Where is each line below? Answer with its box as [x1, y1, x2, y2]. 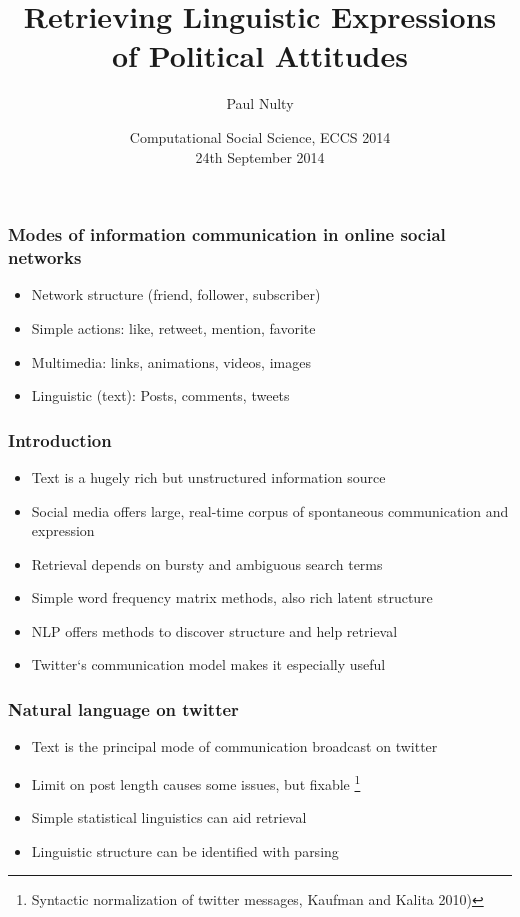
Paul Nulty [226, 93, 294, 114]
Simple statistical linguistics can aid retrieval [31, 807, 307, 828]
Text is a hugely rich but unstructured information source [31, 466, 386, 487]
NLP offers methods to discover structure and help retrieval [31, 620, 398, 641]
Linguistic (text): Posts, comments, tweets [31, 385, 290, 406]
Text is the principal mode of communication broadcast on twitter [31, 736, 438, 757]
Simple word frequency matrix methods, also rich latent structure [31, 587, 433, 608]
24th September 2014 [195, 146, 325, 167]
